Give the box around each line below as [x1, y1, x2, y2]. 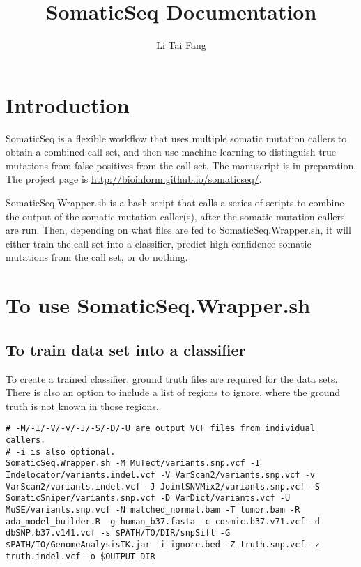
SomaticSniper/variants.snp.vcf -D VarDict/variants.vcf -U [6, 493, 291, 504]
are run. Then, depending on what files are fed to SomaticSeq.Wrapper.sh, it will [6, 222, 351, 237]
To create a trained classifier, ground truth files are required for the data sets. [6, 371, 338, 386]
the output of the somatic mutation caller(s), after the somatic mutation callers [6, 209, 345, 223]
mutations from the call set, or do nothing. [6, 250, 188, 264]
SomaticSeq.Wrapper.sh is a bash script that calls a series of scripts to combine [6, 195, 344, 210]
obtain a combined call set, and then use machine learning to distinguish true [6, 144, 337, 159]
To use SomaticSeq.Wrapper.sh [6, 291, 311, 319]
